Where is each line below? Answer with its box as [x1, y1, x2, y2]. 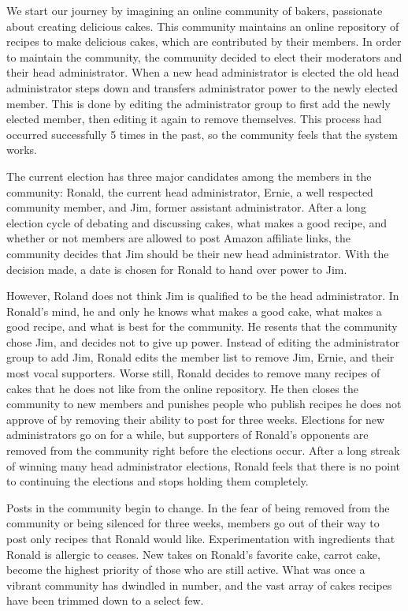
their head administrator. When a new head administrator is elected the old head [6, 64, 399, 81]
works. [6, 141, 38, 158]
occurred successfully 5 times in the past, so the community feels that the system [6, 126, 398, 142]
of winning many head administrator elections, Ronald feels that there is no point [6, 457, 400, 474]
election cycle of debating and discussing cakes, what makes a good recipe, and [6, 214, 387, 231]
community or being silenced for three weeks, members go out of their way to [6, 515, 380, 531]
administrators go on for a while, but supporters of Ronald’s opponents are [6, 426, 369, 443]
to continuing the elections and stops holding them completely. [6, 473, 309, 489]
